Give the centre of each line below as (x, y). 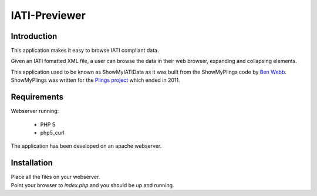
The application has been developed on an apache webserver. (86, 146)
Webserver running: (35, 111)
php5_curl (52, 132)
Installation (32, 163)
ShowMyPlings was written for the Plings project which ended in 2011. (95, 80)
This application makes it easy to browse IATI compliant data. (85, 51)
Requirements (37, 97)
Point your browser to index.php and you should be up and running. (92, 185)
